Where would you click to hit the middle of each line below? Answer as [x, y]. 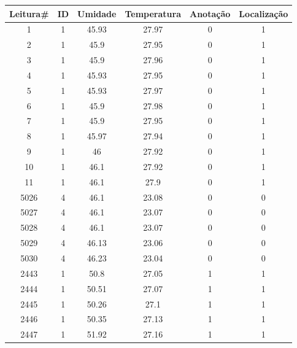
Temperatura [153, 13]
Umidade [97, 13]
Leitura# [29, 13]
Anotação [210, 13]
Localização [264, 13]
